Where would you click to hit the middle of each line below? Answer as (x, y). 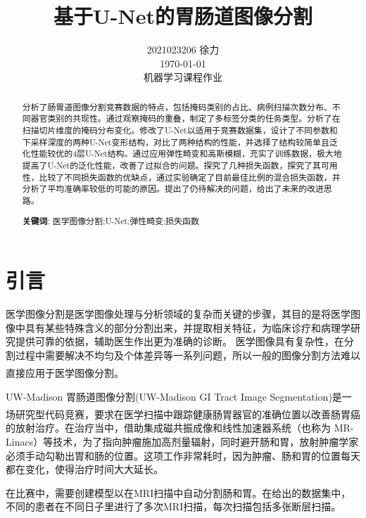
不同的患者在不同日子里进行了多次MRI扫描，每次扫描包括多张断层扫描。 (173, 506)
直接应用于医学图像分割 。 (65, 373)
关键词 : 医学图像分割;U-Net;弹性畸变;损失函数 (111, 221)
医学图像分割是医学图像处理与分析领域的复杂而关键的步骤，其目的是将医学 (178, 314)
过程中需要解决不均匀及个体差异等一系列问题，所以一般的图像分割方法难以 (188, 355)
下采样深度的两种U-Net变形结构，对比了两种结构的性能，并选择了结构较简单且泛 (180, 142)
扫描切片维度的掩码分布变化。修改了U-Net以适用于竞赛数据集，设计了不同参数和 (180, 130)
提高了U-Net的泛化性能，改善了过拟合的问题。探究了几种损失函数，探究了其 (171, 165)
